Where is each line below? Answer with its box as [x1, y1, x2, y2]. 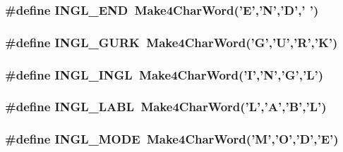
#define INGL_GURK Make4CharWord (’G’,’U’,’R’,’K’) [5, 33, 338, 51]
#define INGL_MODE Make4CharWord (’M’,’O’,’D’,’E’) [5, 130, 339, 148]
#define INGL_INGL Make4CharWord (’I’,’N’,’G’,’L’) [5, 65, 323, 83]
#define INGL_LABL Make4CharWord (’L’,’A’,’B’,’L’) [5, 98, 327, 115]
